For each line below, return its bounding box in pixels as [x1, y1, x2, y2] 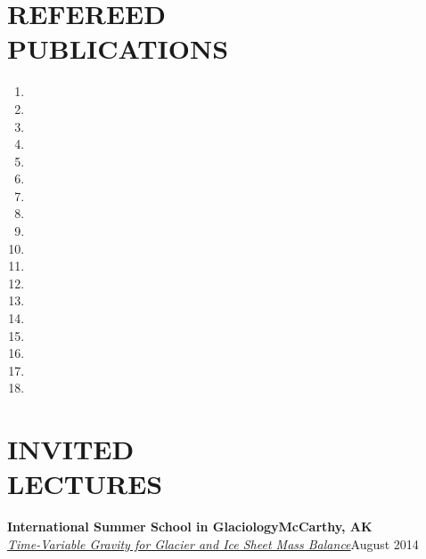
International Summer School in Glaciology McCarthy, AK [7, 517, 373, 536]
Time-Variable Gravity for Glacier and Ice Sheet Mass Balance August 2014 [7, 534, 419, 553]
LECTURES [7, 466, 163, 502]
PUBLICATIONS [7, 30, 229, 67]
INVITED [7, 431, 135, 467]
